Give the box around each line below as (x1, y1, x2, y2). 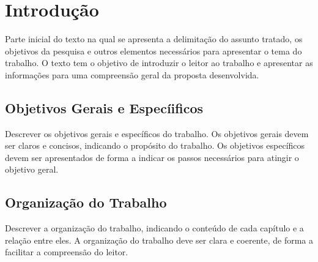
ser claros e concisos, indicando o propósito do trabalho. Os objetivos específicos (5, 139, 305, 152)
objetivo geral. (5, 163, 59, 176)
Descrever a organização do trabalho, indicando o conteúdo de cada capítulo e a (5, 222, 304, 234)
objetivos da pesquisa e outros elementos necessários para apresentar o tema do (5, 44, 302, 57)
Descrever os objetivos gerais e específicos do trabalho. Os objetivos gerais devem (5, 127, 309, 140)
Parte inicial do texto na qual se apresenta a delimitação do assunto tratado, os (5, 32, 303, 45)
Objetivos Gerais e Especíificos (5, 98, 204, 117)
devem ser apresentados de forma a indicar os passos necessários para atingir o (5, 151, 299, 163)
